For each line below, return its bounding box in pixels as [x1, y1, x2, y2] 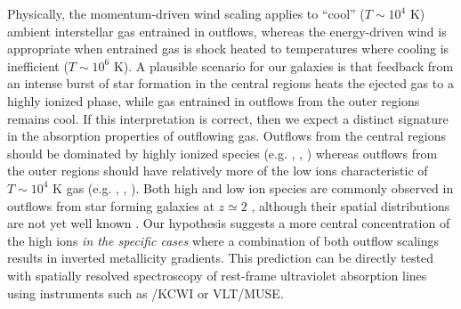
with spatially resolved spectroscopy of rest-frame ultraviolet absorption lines [7, 265, 427, 284]
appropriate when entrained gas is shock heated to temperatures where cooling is [7, 39, 449, 58]
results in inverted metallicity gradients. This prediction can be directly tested [7, 248, 433, 267]
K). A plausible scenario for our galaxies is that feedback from [113, 56, 454, 75]
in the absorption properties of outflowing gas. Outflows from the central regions [7, 126, 446, 145]
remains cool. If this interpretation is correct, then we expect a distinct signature [7, 109, 449, 127]
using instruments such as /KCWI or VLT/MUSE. [7, 283, 284, 302]
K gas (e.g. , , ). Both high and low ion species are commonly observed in [53, 178, 454, 197]
